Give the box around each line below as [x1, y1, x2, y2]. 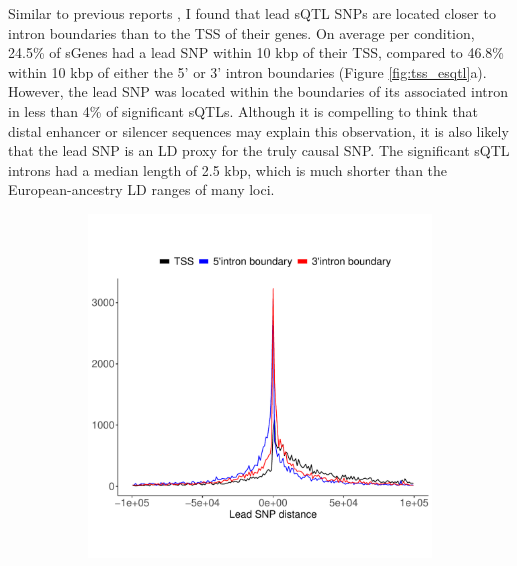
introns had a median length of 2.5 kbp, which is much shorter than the [8, 159, 448, 180]
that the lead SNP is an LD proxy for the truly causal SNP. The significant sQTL [8, 140, 510, 161]
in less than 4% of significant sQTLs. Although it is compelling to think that [8, 100, 479, 121]
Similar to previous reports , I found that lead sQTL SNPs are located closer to [8, 3, 496, 23]
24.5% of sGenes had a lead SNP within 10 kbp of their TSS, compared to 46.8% [8, 42, 504, 63]
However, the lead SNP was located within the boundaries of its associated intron [8, 81, 509, 102]
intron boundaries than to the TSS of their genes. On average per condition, [8, 22, 475, 43]
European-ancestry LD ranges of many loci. [8, 179, 275, 200]
